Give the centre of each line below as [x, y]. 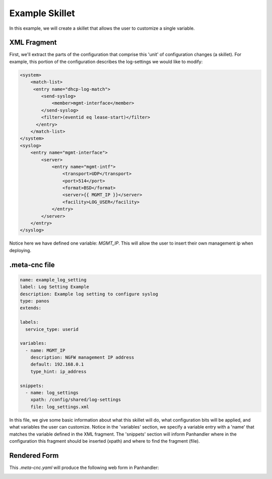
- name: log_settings [52, 393]
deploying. [20, 250]
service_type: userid [52, 329]
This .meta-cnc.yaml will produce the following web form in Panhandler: [84, 467]
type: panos [35, 301]
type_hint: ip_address [58, 371]
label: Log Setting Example [54, 287]
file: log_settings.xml [60, 407]
